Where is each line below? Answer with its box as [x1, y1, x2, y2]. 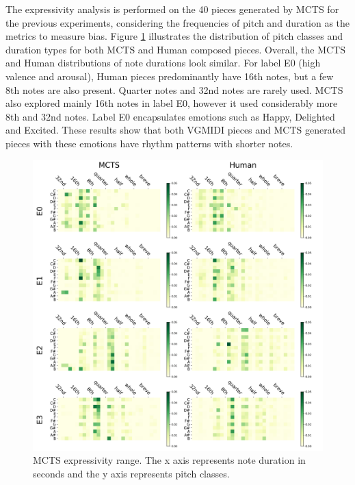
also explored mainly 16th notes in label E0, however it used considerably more [5, 96, 338, 110]
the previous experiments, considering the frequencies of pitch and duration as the [5, 15, 350, 29]
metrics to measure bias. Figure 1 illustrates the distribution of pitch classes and [5, 29, 343, 43]
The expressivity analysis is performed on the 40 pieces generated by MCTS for [5, 2, 339, 16]
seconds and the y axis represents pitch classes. [33, 466, 230, 480]
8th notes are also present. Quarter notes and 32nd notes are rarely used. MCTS [5, 82, 343, 97]
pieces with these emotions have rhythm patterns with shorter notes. [5, 136, 293, 150]
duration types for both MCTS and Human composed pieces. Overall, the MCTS [5, 42, 345, 56]
